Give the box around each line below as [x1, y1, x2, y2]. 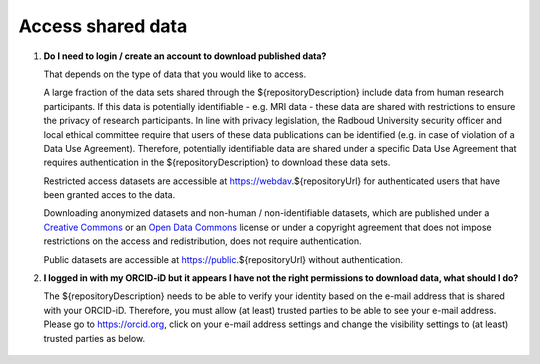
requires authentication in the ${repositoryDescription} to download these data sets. [43, 156, 391, 169]
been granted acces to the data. [43, 189, 176, 201]
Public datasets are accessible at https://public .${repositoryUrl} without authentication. [43, 253, 404, 265]
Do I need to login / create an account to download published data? [43, 50, 327, 62]
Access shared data [18, 15, 188, 37]
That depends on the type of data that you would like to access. [43, 68, 307, 80]
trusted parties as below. [43, 332, 146, 344]
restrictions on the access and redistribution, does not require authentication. [43, 235, 362, 247]
